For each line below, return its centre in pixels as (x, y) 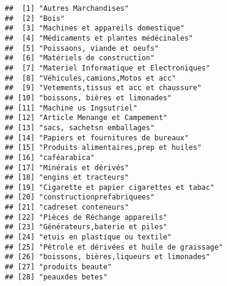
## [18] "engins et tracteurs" (67, 178)
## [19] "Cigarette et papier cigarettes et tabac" (110, 187)
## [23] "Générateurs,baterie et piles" (86, 227)
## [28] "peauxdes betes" (56, 277)
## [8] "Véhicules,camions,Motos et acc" (91, 78)
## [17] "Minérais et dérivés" (67, 167)
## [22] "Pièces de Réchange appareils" (86, 217)
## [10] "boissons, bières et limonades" (88, 98)
